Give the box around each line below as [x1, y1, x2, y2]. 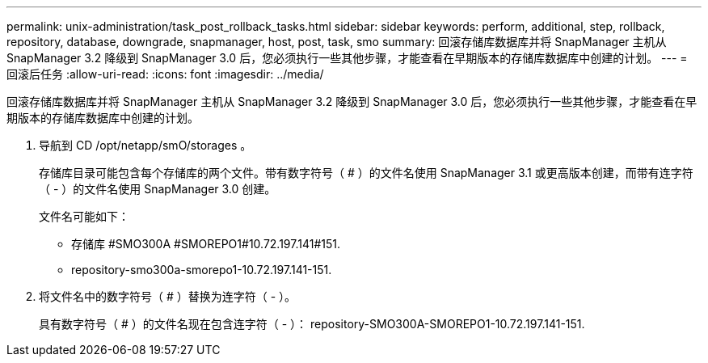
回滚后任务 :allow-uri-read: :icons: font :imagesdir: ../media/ [6, 67, 324, 81]
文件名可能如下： [39, 209, 129, 223]
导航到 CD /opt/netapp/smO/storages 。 [39, 138, 252, 152]
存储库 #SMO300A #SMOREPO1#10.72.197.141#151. [71, 237, 341, 251]
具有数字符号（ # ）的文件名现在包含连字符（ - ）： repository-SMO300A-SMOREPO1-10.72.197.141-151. [39, 317, 585, 331]
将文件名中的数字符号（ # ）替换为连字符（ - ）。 [39, 289, 297, 303]
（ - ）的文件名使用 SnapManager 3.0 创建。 [39, 182, 276, 196]
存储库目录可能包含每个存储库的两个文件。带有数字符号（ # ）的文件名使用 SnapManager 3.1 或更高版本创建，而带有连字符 [39, 166, 693, 179]
